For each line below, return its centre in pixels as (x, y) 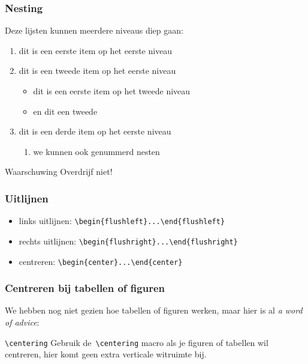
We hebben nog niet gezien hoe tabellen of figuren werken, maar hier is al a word (154, 310)
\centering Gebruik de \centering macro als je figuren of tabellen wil (137, 342)
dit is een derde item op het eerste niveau (95, 131)
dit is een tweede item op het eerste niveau (97, 71)
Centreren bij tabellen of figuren (85, 288)
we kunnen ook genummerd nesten (96, 151)
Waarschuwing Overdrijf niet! (59, 171)
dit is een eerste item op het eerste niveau (96, 50)
